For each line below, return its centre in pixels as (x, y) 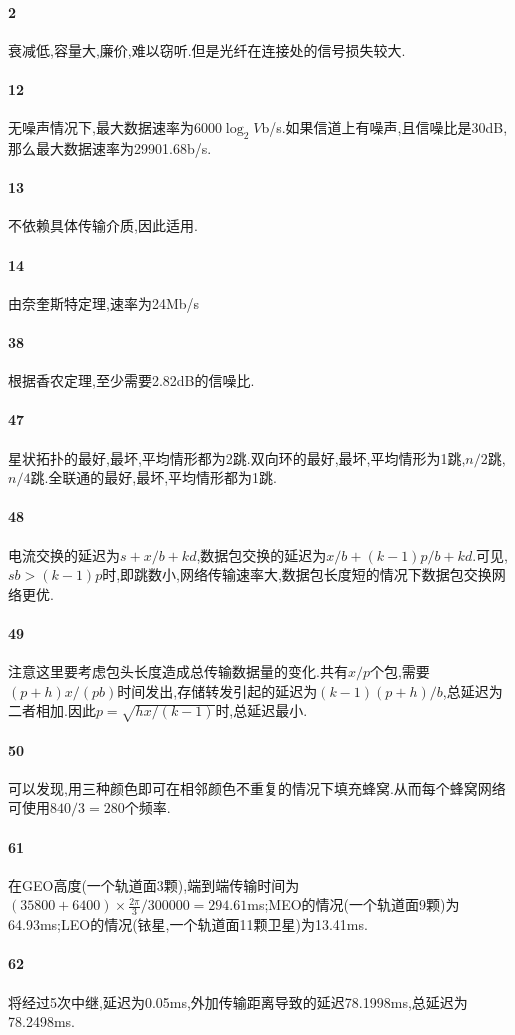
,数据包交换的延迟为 (261, 554)
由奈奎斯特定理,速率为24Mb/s (104, 302)
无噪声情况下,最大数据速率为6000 (115, 127)
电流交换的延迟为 (64, 554)
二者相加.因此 (52, 710)
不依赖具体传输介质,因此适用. (103, 225)
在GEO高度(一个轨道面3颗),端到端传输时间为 (154, 884)
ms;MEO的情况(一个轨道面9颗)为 (353, 904)
